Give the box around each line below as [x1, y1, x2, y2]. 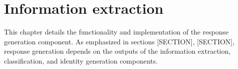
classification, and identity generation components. [4, 55, 158, 66]
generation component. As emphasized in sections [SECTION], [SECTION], [4, 36, 235, 46]
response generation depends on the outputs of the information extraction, [4, 46, 231, 56]
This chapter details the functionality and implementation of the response [4, 27, 229, 37]
